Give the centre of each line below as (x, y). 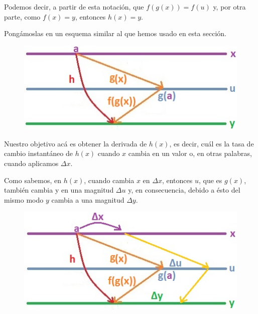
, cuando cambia (109, 180)
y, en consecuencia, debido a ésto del (184, 190)
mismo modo (24, 199)
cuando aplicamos (31, 163)
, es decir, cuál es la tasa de (212, 143)
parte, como (22, 16)
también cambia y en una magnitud (59, 190)
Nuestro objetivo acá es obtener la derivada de (76, 143)
